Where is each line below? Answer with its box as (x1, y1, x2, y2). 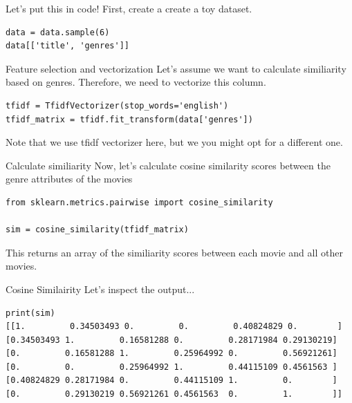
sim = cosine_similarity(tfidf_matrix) (6, 225, 189, 235)
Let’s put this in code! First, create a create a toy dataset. (6, 1, 252, 15)
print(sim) (6, 308, 55, 318)
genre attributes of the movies (6, 171, 133, 186)
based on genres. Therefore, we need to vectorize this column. (6, 75, 266, 89)
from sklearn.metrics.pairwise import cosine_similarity (6, 197, 273, 207)
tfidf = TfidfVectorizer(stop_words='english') (6, 100, 229, 111)
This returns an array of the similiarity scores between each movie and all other (6, 245, 343, 259)
